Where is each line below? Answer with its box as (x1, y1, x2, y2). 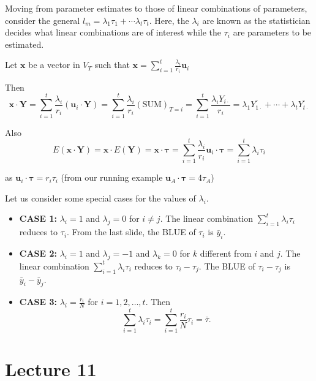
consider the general (5, 13, 80, 26)
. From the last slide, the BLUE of (67, 225, 196, 238)
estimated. (5, 37, 44, 50)
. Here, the (149, 13, 189, 26)
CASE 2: (19, 247, 58, 260)
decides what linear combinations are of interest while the (5, 26, 222, 39)
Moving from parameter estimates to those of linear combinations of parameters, (5, 2, 307, 14)
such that (94, 58, 130, 71)
